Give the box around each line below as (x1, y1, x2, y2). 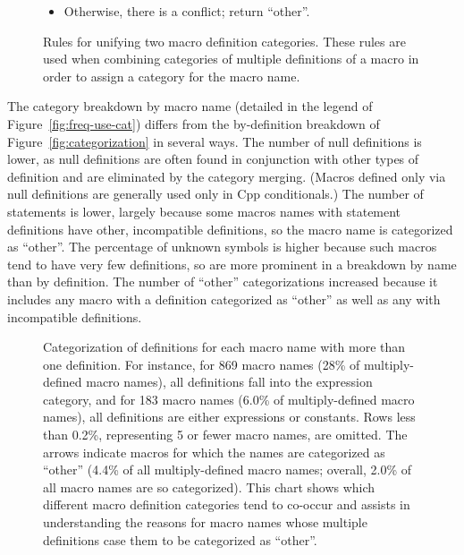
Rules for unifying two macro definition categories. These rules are (43, 31, 406, 50)
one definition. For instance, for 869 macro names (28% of (43, 354, 360, 373)
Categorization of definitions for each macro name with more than (43, 337, 406, 356)
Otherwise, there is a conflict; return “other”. (63, 2, 310, 20)
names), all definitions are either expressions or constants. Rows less (43, 407, 416, 426)
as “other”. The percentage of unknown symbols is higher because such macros (7, 237, 437, 256)
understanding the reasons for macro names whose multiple (43, 513, 367, 532)
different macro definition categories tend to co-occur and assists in (43, 495, 410, 514)
